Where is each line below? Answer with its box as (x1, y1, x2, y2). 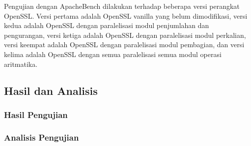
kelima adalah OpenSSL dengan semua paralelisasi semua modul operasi (4, 49, 222, 59)
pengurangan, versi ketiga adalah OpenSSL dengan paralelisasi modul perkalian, (4, 29, 246, 40)
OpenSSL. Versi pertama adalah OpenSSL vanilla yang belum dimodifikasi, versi (4, 10, 248, 21)
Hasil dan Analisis (4, 83, 98, 98)
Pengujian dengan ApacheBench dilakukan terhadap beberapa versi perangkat (4, 1, 240, 11)
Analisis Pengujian (4, 131, 79, 143)
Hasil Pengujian (4, 108, 68, 120)
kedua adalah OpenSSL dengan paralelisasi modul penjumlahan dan (4, 20, 209, 30)
